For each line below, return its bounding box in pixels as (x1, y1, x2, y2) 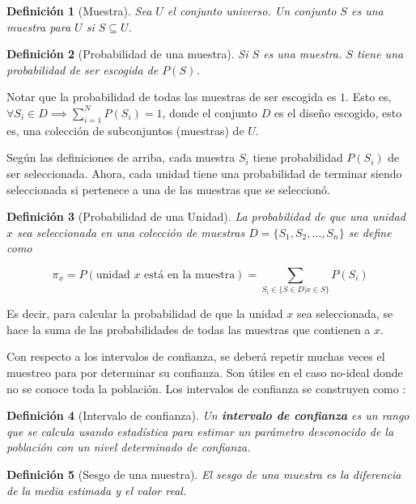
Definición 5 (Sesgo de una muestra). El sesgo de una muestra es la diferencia (6, 466, 401, 482)
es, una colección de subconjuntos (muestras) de (6, 121, 244, 138)
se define (348, 223, 392, 240)
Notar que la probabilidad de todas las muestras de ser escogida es (6, 88, 337, 105)
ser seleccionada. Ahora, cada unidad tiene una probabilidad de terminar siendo (6, 164, 402, 181)
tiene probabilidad (253, 149, 343, 166)
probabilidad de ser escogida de (6, 61, 159, 78)
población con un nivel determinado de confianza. (6, 438, 251, 455)
